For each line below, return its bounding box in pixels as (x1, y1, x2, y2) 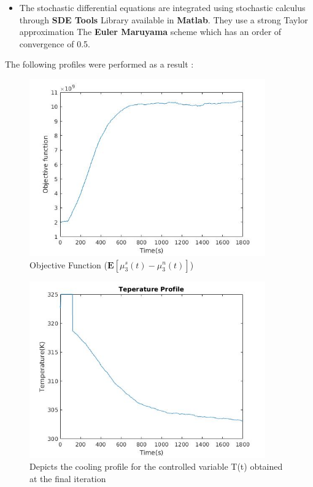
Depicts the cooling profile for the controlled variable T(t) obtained (29, 460, 283, 473)
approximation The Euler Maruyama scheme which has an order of (19, 25, 282, 38)
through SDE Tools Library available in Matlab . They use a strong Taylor (19, 13, 308, 26)
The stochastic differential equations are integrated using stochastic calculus (19, 1, 306, 14)
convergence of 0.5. (19, 37, 90, 50)
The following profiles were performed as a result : (5, 58, 194, 71)
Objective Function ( (29, 258, 107, 271)
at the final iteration (29, 472, 106, 485)
